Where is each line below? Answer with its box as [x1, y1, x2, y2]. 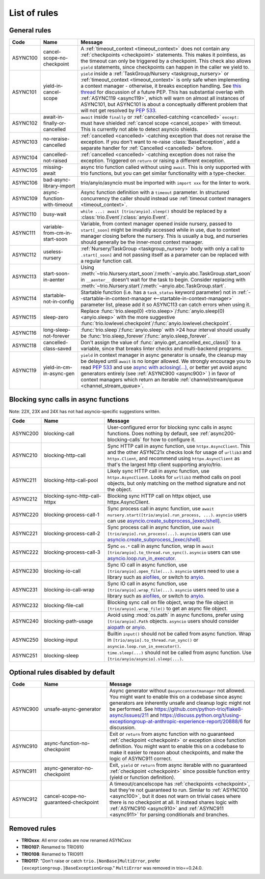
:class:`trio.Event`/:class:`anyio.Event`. [80, 214, 169, 221]
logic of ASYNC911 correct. [109, 755, 172, 762]
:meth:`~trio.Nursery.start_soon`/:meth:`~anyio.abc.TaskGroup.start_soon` [80, 270, 252, 277]
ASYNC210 [12, 452, 38, 459]
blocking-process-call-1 [44, 511, 100, 518]
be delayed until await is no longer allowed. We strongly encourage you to [80, 358, 251, 365]
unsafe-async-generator [44, 706, 101, 713]
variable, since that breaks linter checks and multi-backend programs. [80, 345, 243, 352]
